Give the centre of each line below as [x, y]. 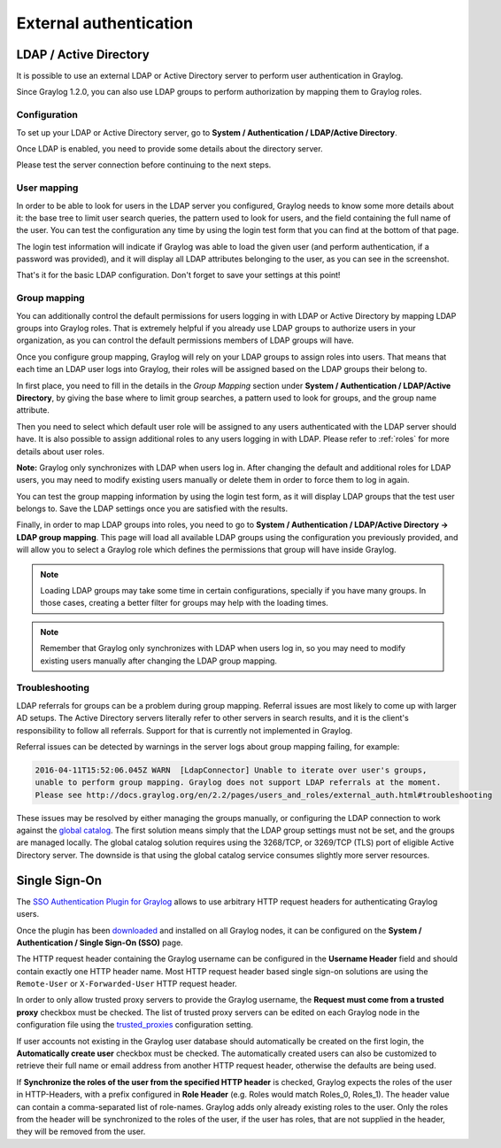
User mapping [47, 188]
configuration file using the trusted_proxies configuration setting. [135, 1025]
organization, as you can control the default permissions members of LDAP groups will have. [185, 340]
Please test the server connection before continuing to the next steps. [144, 165]
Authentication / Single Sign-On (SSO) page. [100, 942]
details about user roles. [61, 451]
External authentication [105, 23]
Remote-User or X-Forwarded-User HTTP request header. [127, 984]
